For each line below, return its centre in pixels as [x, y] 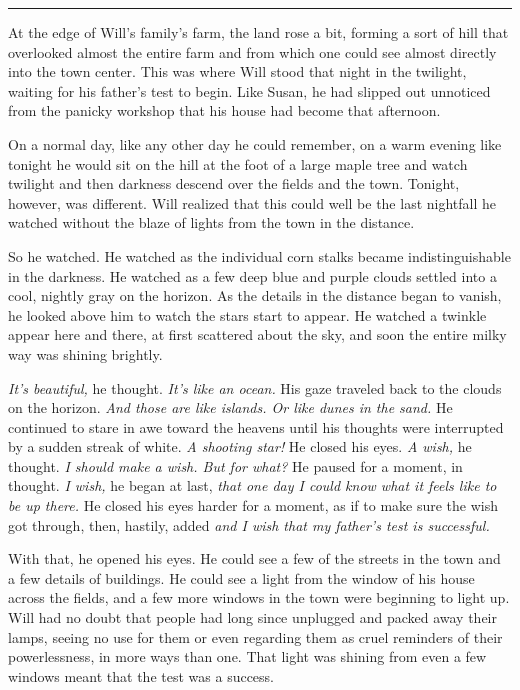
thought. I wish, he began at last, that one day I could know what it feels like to [252, 485]
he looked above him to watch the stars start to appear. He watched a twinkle [247, 314]
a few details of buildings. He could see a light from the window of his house [241, 577]
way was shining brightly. [85, 353]
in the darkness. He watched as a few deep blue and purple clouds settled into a [252, 275]
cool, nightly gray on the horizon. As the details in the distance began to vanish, [255, 295]
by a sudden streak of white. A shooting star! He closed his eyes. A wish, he [240, 446]
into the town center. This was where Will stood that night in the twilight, [237, 71]
